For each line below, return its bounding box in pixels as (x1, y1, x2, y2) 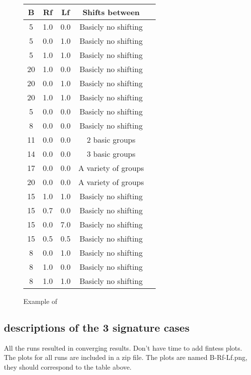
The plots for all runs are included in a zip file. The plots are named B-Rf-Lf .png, (4, 352, 248, 362)
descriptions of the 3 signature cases (4, 319, 190, 335)
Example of (23, 296, 57, 306)
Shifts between (82, 6, 140, 18)
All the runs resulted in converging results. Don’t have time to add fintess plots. (4, 342, 242, 353)
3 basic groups (87, 148, 136, 159)
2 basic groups (87, 134, 136, 145)
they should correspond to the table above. (4, 361, 132, 372)
